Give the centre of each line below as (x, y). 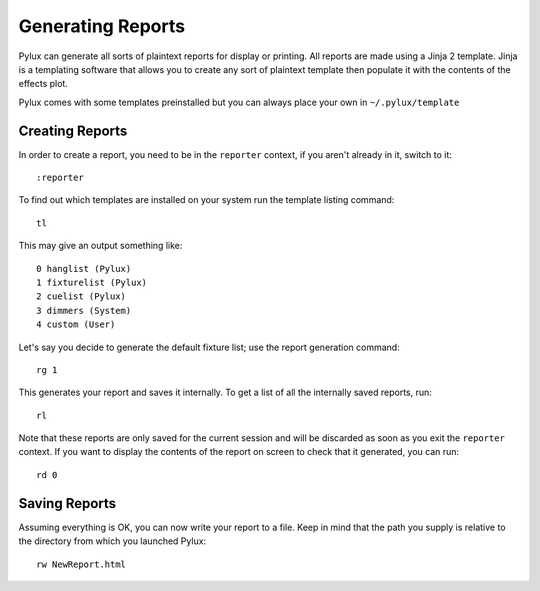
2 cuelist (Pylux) (81, 296)
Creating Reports (73, 130)
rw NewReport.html (81, 564)
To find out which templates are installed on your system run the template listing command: (206, 200)
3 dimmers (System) (84, 310)
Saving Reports (67, 503)
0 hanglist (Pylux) (84, 268)
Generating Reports (101, 26)
